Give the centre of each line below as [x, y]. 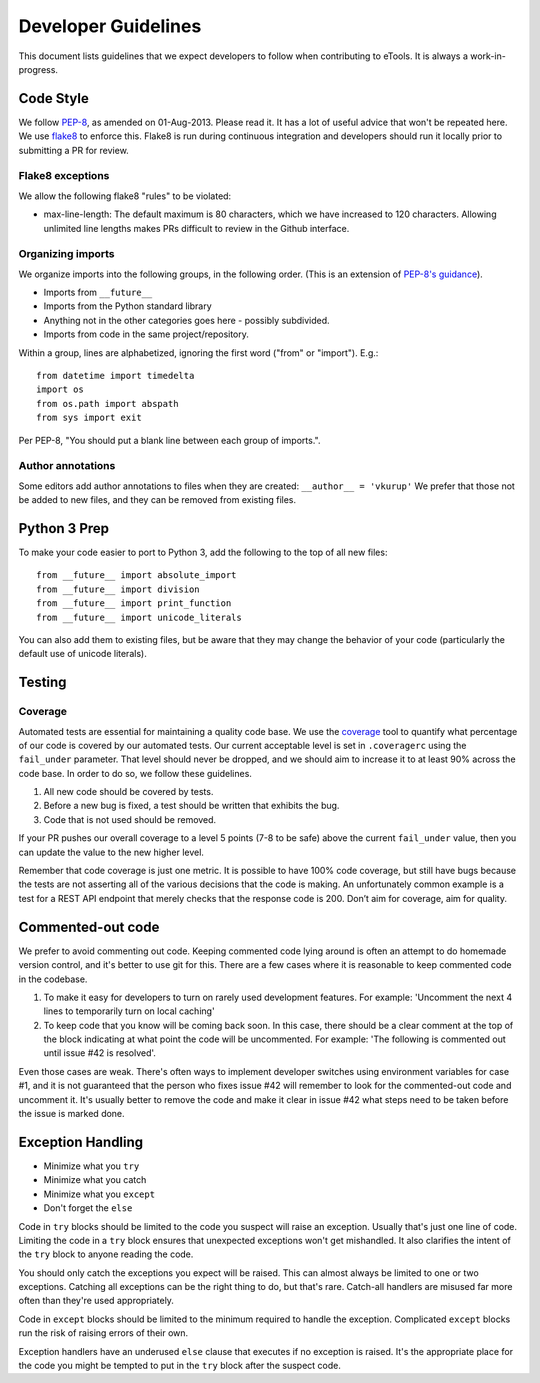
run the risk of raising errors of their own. [103, 1333]
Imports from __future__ [98, 292]
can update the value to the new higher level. [111, 852]
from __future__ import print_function [134, 603]
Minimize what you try [91, 1166]
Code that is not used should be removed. [130, 819]
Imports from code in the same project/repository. [146, 334]
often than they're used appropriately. [96, 1301]
